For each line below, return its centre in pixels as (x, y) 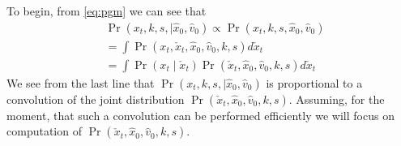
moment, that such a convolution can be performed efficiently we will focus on (200, 115)
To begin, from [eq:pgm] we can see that (107, 11)
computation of (44, 131)
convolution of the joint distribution (96, 99)
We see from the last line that (81, 82)
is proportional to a (314, 82)
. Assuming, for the (337, 99)
